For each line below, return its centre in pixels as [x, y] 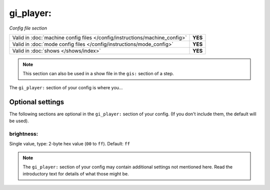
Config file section [28, 28]
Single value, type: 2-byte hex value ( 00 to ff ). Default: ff [69, 144]
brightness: [24, 134]
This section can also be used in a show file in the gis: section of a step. [98, 74]
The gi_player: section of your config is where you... [66, 87]
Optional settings [37, 102]
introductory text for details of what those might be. [76, 174]
